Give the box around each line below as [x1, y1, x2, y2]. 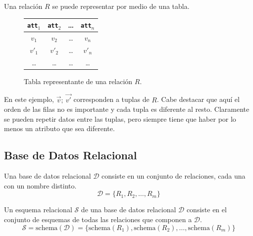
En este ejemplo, [4, 94, 54, 104]
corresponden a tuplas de [73, 94, 150, 104]
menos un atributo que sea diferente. [4, 123, 115, 134]
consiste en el [186, 204, 227, 215]
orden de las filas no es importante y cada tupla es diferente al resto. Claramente [4, 104, 250, 114]
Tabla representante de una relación [24, 76, 133, 86]
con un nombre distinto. [4, 180, 77, 190]
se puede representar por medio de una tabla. [52, 1, 190, 11]
